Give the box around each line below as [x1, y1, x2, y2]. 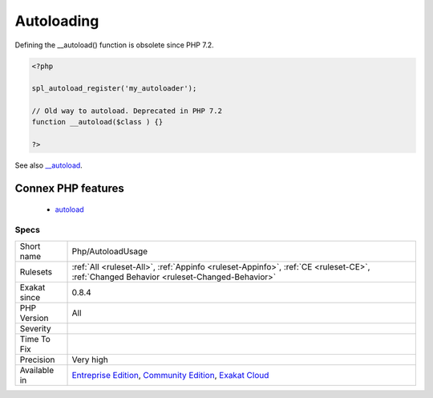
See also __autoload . [14, 160, 83, 170]
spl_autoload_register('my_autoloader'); [31, 84, 197, 93]
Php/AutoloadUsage [71, 246, 148, 257]
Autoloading [14, 12, 99, 30]
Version [19, 312, 49, 323]
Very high [71, 354, 108, 365]
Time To [19, 333, 51, 344]
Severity [19, 323, 51, 334]
